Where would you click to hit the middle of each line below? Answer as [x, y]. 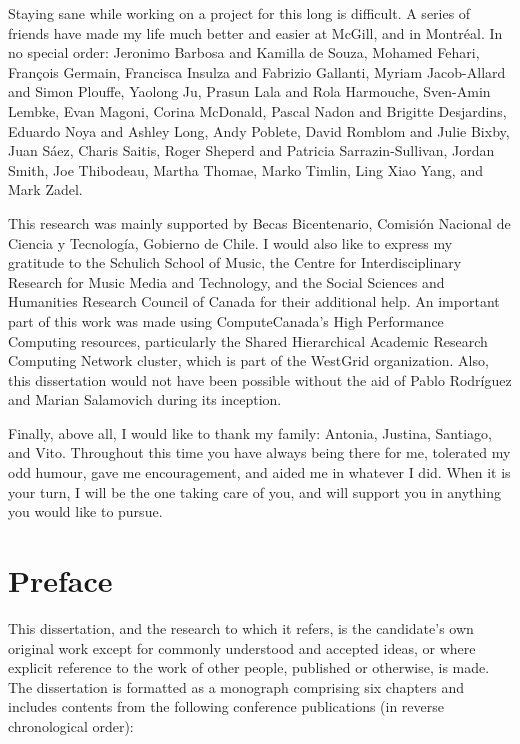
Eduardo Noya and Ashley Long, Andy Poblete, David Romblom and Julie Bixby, [259, 130]
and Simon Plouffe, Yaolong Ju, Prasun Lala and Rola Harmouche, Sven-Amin [249, 91]
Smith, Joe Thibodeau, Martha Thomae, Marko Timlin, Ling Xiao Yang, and [245, 169]
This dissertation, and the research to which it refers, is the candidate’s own [241, 627]
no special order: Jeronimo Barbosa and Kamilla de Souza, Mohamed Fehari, [244, 52]
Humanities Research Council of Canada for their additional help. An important [254, 301]
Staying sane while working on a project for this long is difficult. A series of [239, 13]
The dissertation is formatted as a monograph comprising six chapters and [236, 686]
